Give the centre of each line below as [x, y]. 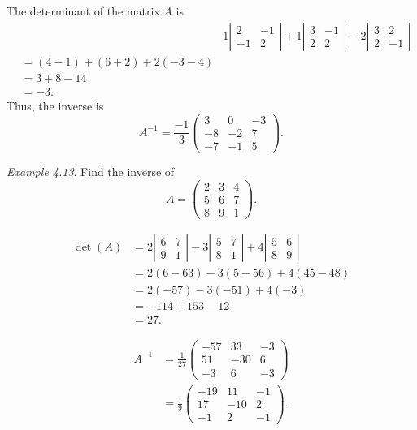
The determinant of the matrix [83, 11]
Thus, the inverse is [55, 105]
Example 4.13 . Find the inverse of [91, 172]
